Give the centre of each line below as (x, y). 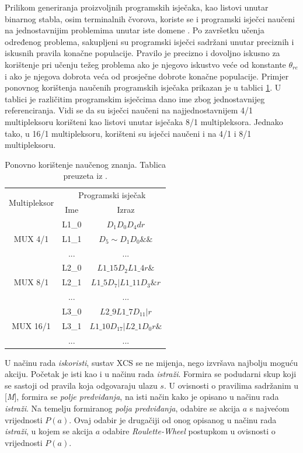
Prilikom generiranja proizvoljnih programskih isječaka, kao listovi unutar (137, 7)
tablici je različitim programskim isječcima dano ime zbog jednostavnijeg (135, 98)
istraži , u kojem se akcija (49, 431)
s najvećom (269, 408)
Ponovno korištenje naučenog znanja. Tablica (86, 164)
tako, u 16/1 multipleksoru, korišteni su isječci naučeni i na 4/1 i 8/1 (128, 133)
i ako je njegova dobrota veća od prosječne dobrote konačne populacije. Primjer (147, 76)
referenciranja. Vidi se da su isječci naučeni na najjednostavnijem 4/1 (129, 110)
